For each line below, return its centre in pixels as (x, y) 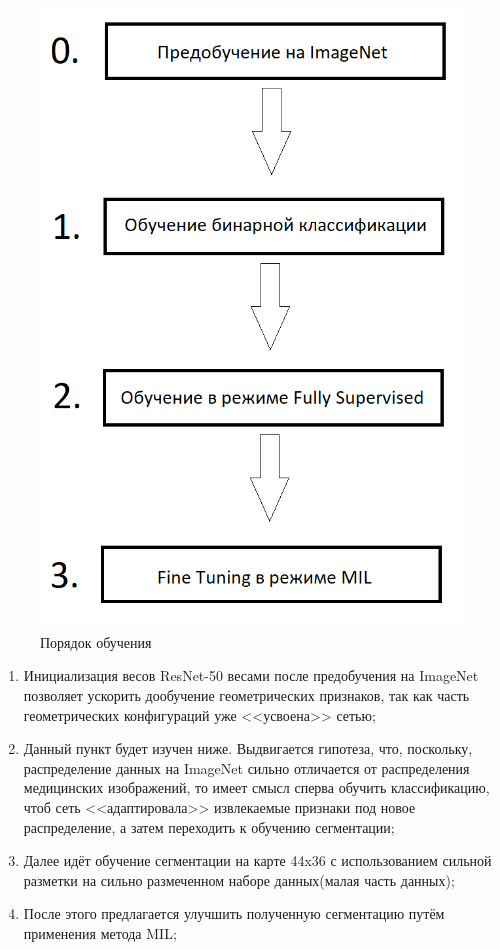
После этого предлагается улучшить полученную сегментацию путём (234, 913)
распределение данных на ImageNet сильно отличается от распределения (246, 767)
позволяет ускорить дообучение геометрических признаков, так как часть (246, 695)
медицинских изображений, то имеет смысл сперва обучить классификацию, (256, 787)
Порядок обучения (96, 641)
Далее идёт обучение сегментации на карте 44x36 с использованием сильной (257, 860)
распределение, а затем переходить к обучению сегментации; (209, 826)
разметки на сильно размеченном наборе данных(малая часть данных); (239, 879)
